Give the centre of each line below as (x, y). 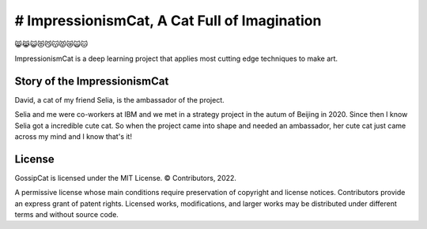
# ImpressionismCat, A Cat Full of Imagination (168, 21)
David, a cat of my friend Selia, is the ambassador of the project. (119, 99)
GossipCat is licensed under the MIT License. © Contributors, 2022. (126, 178)
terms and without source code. (66, 215)
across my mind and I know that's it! (73, 137)
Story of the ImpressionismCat (92, 81)
